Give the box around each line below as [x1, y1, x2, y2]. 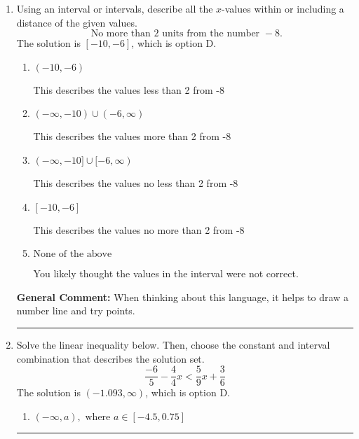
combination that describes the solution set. [16, 351, 205, 365]
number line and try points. [16, 303, 135, 318]
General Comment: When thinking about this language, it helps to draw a [16, 289, 348, 304]
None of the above [33, 249, 112, 260]
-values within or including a [222, 1, 344, 15]
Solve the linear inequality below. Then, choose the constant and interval [16, 337, 330, 351]
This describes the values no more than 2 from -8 [33, 222, 245, 237]
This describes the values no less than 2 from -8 [33, 175, 238, 190]
